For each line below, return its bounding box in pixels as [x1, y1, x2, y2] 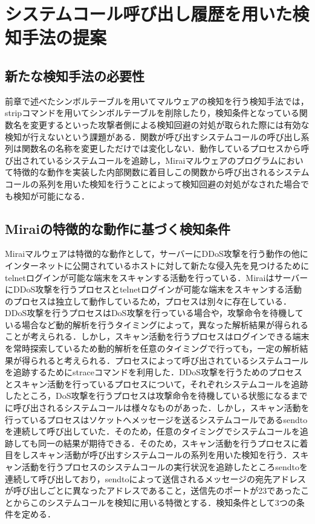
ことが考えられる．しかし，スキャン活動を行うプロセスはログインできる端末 [5, 330, 310, 343]
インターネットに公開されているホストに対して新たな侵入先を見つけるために [5, 259, 310, 271]
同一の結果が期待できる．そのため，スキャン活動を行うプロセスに [37, 436, 300, 449]
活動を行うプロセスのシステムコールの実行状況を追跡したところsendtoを [21, 461, 308, 473]
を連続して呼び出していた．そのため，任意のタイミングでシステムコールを [5, 425, 300, 438]
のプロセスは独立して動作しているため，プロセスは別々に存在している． [5, 294, 292, 307]
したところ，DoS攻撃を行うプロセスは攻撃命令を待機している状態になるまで [5, 389, 308, 402]
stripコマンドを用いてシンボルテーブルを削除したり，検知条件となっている [5, 106, 299, 119]
